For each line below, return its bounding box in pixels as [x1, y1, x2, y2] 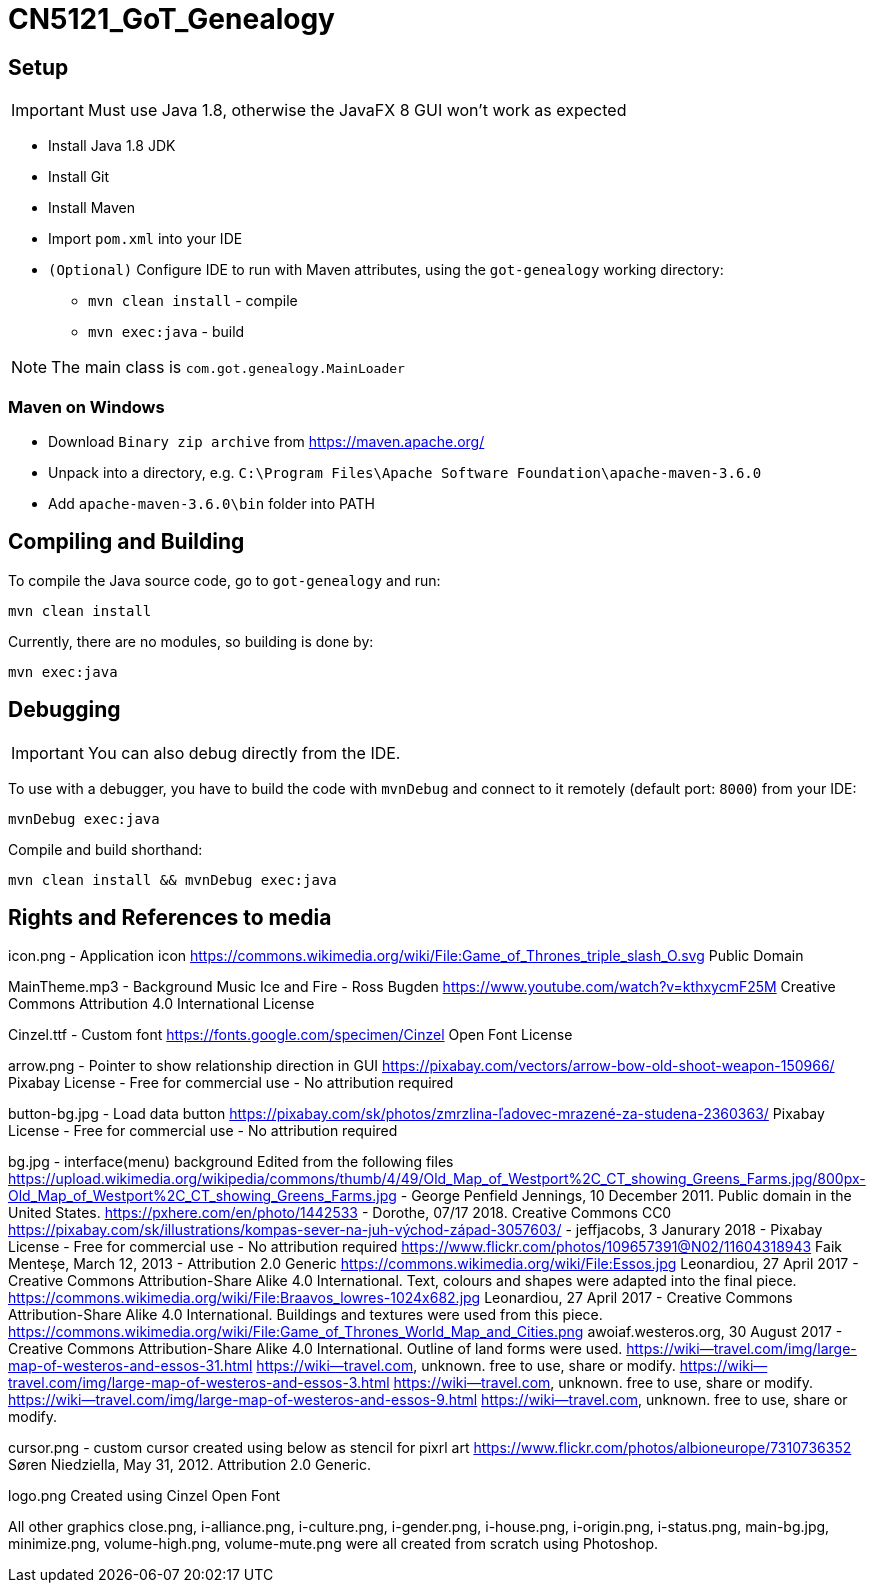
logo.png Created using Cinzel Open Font [8, 1487, 281, 1505]
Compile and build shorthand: [8, 840, 203, 858]
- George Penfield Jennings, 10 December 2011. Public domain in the [400, 1187, 852, 1205]
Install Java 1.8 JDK [48, 137, 176, 155]
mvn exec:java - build [88, 323, 245, 341]
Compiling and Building [8, 529, 245, 555]
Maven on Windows [8, 396, 165, 417]
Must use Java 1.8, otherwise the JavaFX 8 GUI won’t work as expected [87, 100, 627, 121]
